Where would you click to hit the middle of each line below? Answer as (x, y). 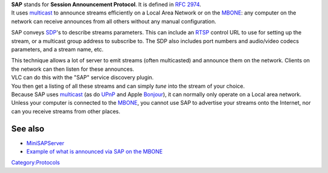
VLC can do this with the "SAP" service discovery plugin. (83, 77)
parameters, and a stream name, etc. (57, 49)
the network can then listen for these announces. (73, 69)
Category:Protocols (36, 163)
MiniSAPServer (45, 143)
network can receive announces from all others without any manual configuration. (114, 21)
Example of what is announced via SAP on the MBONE (95, 151)
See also (28, 129)
